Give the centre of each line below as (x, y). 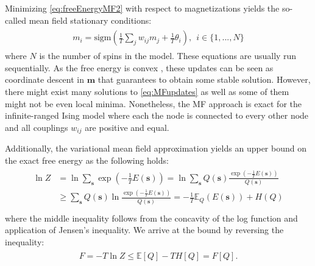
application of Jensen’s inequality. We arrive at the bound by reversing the (144, 230)
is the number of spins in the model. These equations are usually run (168, 56)
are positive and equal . (127, 127)
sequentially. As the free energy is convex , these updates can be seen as (139, 67)
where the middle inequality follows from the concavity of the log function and (151, 218)
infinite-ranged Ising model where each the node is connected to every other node (157, 115)
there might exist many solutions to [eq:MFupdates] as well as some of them (147, 92)
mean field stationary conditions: (90, 20)
